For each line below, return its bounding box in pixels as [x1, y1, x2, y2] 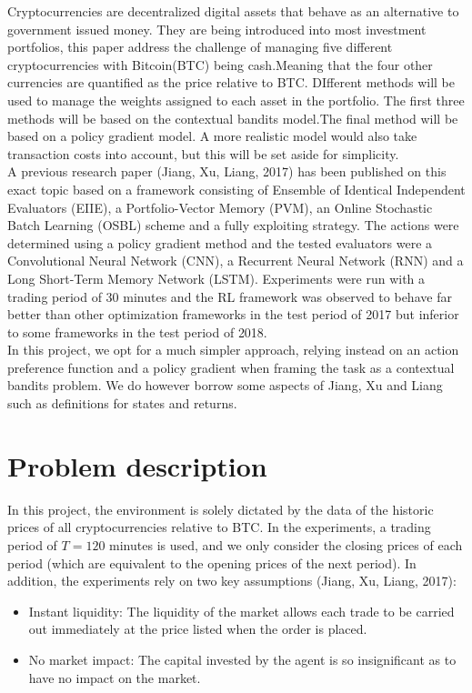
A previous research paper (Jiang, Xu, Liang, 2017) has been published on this [7, 162, 447, 181]
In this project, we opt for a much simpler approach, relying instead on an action [7, 340, 459, 359]
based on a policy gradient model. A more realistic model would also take [7, 126, 417, 146]
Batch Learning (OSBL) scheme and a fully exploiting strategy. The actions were [7, 216, 459, 235]
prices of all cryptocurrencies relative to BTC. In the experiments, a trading [7, 517, 431, 537]
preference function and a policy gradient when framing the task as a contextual [7, 357, 455, 377]
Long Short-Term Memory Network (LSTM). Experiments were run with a [7, 268, 426, 287]
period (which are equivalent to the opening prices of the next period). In [7, 553, 417, 572]
